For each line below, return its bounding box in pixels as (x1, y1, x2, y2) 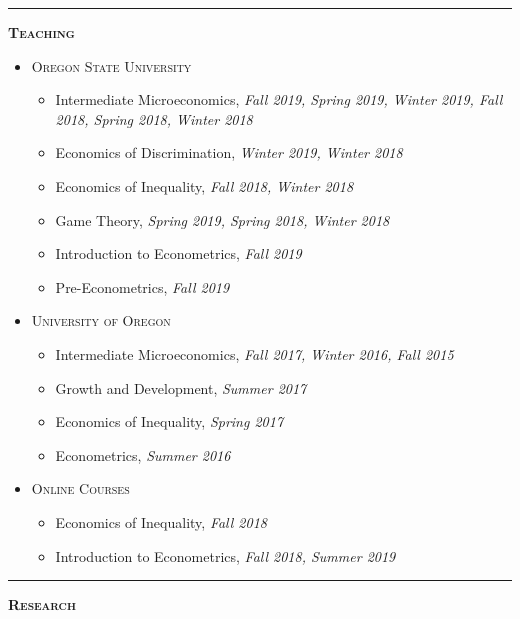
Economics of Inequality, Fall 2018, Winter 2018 (55, 175, 354, 196)
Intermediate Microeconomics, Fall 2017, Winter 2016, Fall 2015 (55, 343, 454, 364)
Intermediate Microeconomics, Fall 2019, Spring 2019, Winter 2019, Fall (55, 89, 503, 110)
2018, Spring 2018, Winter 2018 (55, 108, 253, 129)
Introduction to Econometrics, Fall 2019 (55, 243, 302, 264)
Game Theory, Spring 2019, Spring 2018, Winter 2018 (55, 209, 390, 230)
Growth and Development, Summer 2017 (55, 377, 307, 398)
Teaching (8, 22, 75, 42)
